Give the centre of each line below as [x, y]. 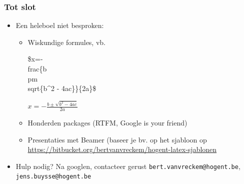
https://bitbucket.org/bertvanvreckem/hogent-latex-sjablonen [122, 149]
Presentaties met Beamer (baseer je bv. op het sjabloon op [117, 139]
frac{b [37, 68]
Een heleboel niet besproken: [60, 25]
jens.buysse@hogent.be [53, 177]
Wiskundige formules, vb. [66, 42]
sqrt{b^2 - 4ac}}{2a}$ [62, 88]
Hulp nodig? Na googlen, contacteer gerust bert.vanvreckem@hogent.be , [128, 166]
